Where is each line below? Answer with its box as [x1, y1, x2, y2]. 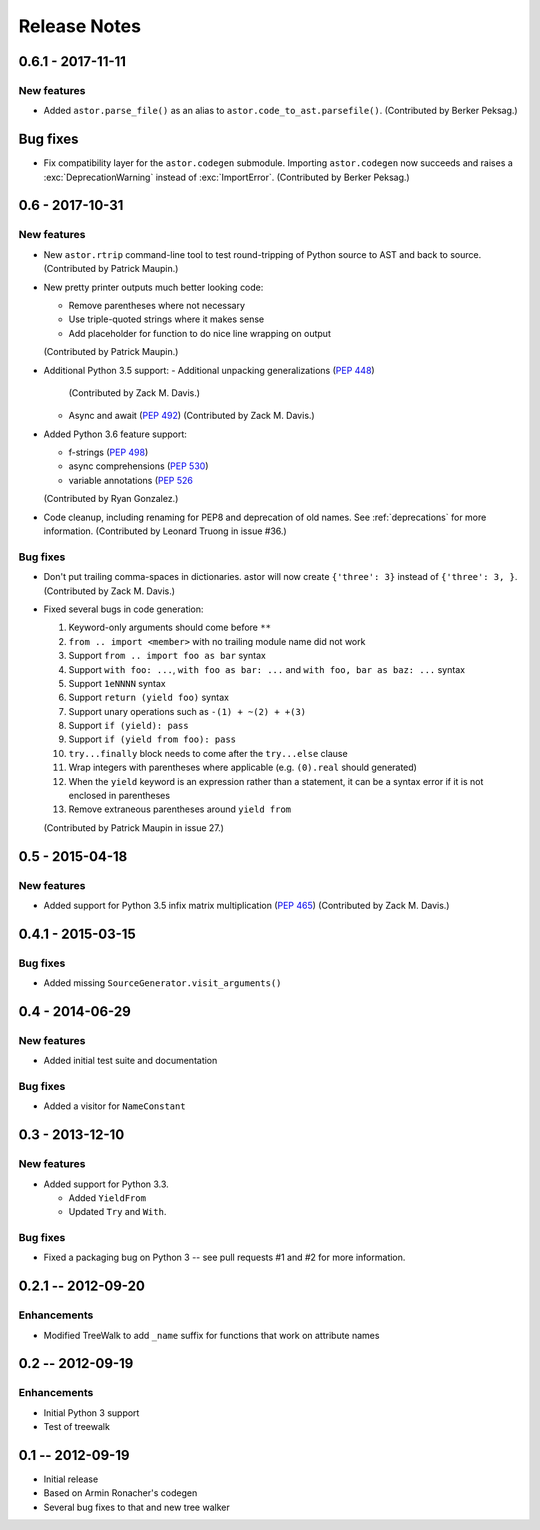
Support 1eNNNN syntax [68, 677, 167, 689]
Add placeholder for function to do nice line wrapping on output [68, 327, 332, 339]
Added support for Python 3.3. [43, 1178, 169, 1190]
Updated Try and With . [68, 1206, 167, 1218]
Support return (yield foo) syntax [68, 691, 230, 704]
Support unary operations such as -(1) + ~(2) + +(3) [68, 705, 307, 717]
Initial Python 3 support [43, 1406, 140, 1419]
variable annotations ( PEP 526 [68, 474, 194, 486]
